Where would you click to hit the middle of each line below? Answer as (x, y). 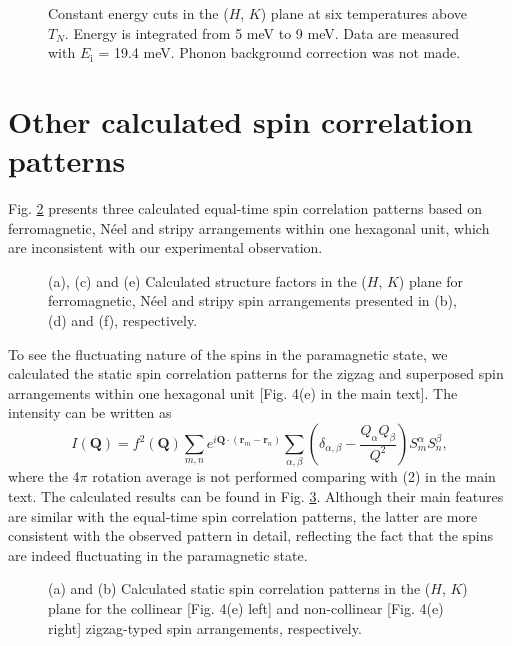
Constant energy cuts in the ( (138, 13)
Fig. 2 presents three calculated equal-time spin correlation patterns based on (245, 208)
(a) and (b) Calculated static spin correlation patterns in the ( (239, 588)
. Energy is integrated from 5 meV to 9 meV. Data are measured (262, 32)
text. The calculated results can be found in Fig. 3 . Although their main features (256, 495)
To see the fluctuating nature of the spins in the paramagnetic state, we (228, 353)
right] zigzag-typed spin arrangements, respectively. (205, 627)
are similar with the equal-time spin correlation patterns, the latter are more (243, 515)
